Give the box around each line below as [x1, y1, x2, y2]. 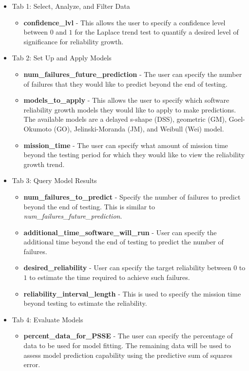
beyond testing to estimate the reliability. [23, 298, 147, 308]
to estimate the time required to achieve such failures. [29, 272, 190, 282]
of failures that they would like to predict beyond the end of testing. [23, 78, 228, 89]
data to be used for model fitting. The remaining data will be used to [23, 340, 231, 351]
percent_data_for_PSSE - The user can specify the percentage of [23, 331, 233, 341]
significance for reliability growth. [23, 36, 124, 46]
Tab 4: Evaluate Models [12, 314, 83, 324]
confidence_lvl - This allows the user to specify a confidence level [23, 17, 226, 27]
